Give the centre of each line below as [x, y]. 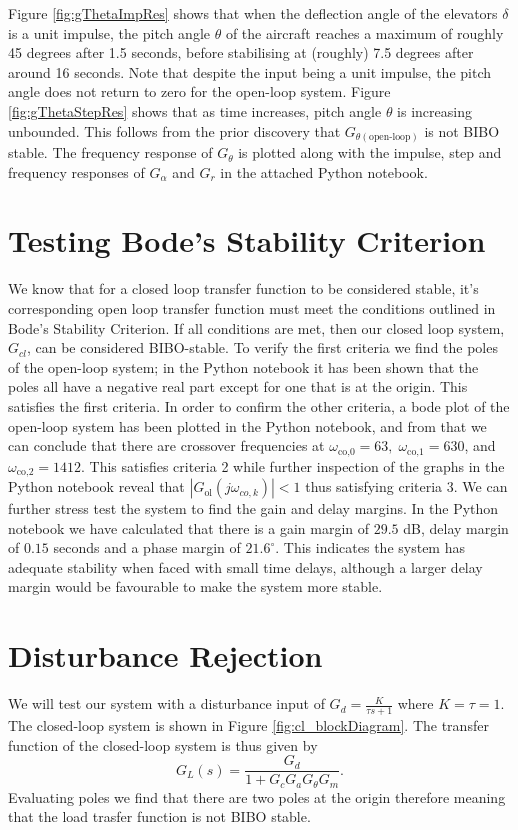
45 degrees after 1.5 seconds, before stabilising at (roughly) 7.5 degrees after [241, 52]
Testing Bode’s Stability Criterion [247, 240]
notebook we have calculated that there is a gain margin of [189, 527]
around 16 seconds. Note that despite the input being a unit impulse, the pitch [249, 71]
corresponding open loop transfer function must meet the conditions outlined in [252, 307]
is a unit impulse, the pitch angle [109, 32]
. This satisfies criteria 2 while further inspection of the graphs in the [293, 465]
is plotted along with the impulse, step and [370, 152]
